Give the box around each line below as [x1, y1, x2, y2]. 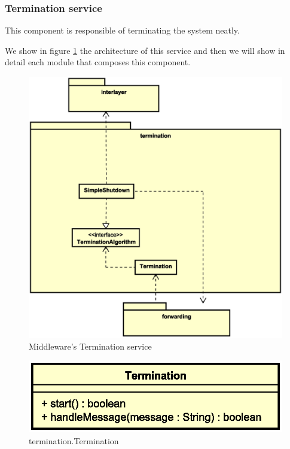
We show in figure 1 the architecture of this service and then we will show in [5, 44, 285, 56]
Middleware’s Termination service [29, 339, 152, 352]
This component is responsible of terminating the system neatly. [5, 24, 240, 37]
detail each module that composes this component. [5, 56, 191, 68]
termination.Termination [29, 434, 119, 447]
